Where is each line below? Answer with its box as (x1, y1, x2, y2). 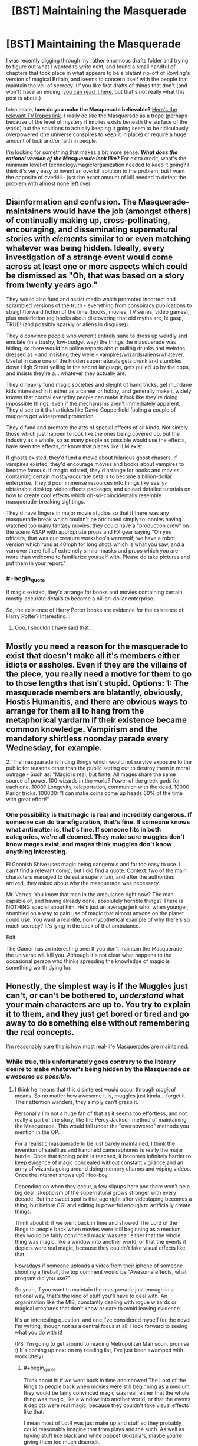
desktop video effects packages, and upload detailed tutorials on (33, 485, 191, 492)
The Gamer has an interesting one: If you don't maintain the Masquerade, (6, 945, 184, 952)
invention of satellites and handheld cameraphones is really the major (14, 1146, 184, 1153)
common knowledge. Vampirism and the (6, 724, 158, 734)
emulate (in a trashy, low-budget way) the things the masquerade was (6, 338, 176, 346)
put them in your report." (6, 559, 66, 567)
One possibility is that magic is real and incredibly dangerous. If (6, 811, 192, 819)
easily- (150, 479, 167, 486)
